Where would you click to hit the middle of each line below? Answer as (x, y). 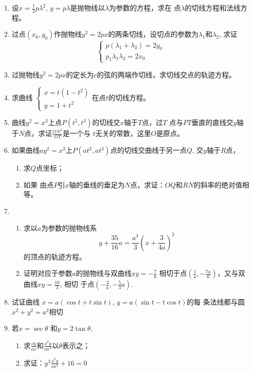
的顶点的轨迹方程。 (55, 256)
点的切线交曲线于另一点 (149, 150)
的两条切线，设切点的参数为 (154, 34)
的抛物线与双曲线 (104, 273)
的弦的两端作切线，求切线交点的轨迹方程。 (166, 74)
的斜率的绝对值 (218, 184)
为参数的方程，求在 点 (145, 7)
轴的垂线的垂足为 (97, 184)
